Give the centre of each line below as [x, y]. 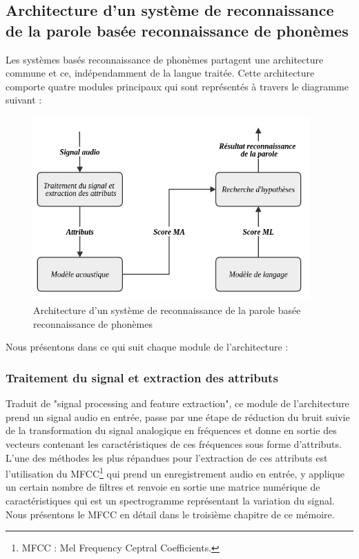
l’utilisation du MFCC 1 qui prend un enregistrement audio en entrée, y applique [175, 472]
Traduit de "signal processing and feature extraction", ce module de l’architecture [177, 403]
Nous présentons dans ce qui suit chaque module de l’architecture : [147, 347]
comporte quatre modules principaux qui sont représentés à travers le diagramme [177, 86]
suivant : [24, 100]
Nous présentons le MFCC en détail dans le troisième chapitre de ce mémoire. [170, 514]
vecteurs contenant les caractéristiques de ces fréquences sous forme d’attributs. [174, 444]
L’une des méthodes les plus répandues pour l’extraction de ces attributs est [167, 457]
